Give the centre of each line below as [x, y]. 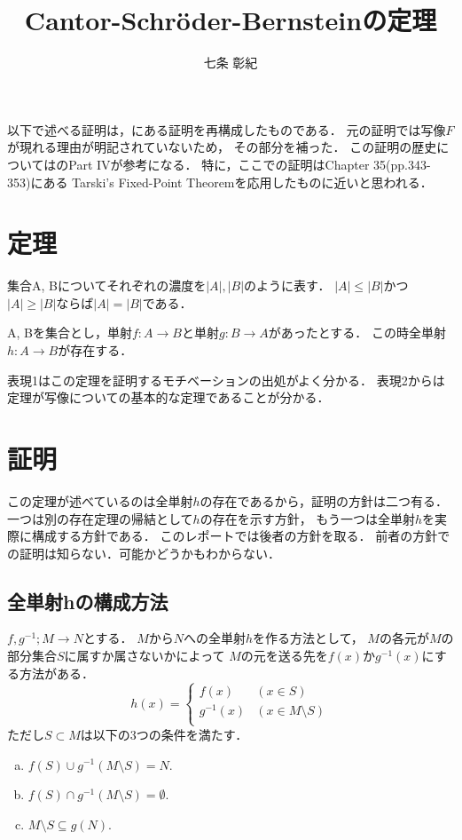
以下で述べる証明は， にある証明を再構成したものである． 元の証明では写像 [227, 129]
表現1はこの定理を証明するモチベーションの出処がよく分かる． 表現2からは [226, 380]
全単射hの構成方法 [88, 601]
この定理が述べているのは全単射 [100, 500]
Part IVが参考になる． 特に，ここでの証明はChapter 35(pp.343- [250, 164]
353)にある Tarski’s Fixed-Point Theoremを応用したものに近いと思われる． [220, 182]
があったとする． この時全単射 [357, 333]
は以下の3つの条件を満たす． [164, 734]
